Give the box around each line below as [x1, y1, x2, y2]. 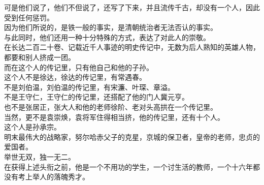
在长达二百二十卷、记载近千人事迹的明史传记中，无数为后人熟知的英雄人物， [4, 42, 260, 52]
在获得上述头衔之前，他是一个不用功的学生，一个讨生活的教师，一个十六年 [4, 161, 253, 172]
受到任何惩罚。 [4, 12, 54, 22]
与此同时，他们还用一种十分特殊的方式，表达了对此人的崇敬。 [4, 32, 210, 42]
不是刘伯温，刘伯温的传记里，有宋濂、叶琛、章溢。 [4, 81, 175, 92]
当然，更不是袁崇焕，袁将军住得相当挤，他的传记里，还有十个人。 [4, 111, 224, 122]
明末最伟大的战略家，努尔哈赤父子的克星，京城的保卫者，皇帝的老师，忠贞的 [4, 131, 260, 142]
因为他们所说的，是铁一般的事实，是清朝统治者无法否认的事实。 [4, 22, 217, 33]
